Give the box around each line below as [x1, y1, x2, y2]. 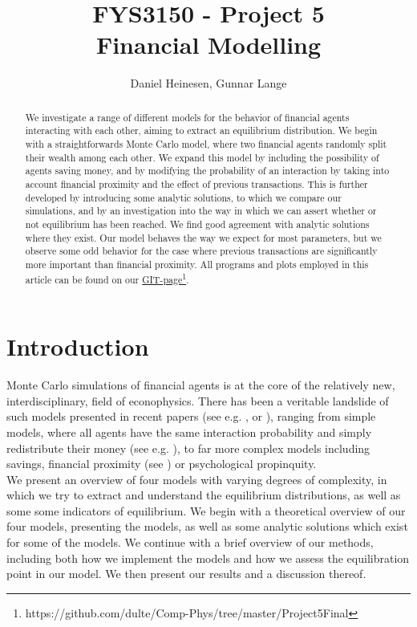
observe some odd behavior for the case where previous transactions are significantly [25, 244, 378, 258]
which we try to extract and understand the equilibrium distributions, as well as [6, 487, 401, 503]
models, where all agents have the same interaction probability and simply [6, 423, 372, 440]
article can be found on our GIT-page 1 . [25, 270, 189, 286]
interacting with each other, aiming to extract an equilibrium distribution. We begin [25, 124, 378, 137]
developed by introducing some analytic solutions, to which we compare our [25, 190, 342, 204]
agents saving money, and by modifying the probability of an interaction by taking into [25, 164, 390, 177]
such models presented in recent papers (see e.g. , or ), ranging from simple [6, 408, 376, 425]
